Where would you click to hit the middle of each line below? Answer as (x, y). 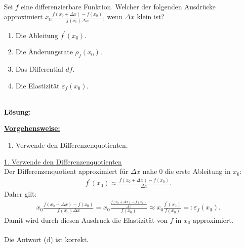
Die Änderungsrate (44, 52)
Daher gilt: (20, 193)
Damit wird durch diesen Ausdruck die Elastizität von (86, 220)
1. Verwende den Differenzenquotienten (63, 161)
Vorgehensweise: (32, 128)
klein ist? (151, 17)
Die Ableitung (37, 35)
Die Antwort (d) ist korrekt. (46, 239)
